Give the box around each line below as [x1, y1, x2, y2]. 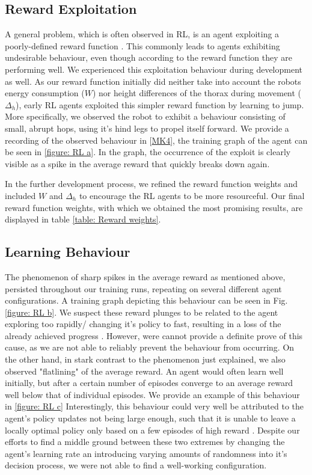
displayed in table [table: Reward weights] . [5, 213, 161, 225]
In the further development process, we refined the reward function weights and [5, 177, 298, 190]
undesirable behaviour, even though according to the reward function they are [5, 51, 292, 64]
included [5, 189, 36, 201]
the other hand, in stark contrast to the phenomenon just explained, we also [5, 353, 286, 366]
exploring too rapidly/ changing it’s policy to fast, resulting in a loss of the [5, 317, 281, 330]
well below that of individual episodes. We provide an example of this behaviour [5, 388, 300, 400]
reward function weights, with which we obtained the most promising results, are [5, 201, 303, 213]
